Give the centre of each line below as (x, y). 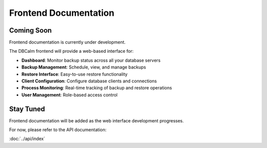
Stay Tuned (27, 109)
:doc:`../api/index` (27, 139)
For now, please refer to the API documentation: (58, 130)
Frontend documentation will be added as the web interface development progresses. (96, 120)
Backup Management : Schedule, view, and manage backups (84, 67)
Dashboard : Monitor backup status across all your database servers (91, 60)
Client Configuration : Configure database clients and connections (89, 81)
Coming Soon (30, 30)
